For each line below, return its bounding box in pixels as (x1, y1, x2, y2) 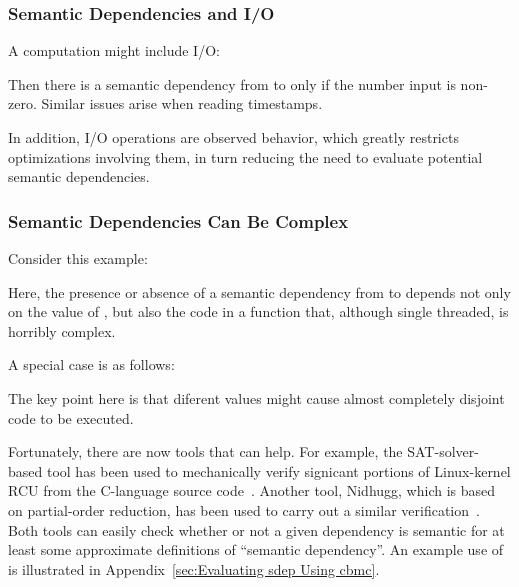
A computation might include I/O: (8, 40, 220, 61)
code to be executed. (8, 407, 134, 428)
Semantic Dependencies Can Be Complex (8, 208, 349, 233)
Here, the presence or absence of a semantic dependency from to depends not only (8, 281, 511, 302)
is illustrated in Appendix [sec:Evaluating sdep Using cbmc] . (8, 558, 380, 579)
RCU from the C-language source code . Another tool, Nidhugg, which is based (8, 480, 496, 501)
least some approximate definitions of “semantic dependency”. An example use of (8, 539, 504, 560)
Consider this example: (8, 248, 148, 268)
